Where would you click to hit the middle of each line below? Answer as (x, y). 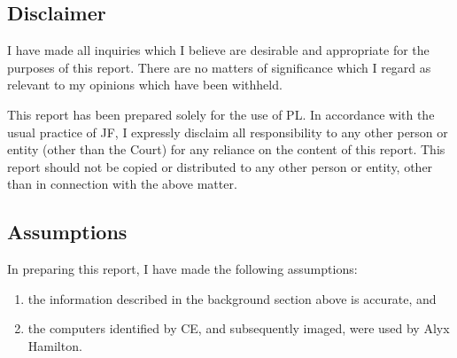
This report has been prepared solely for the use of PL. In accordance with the (221, 114)
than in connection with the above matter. (122, 184)
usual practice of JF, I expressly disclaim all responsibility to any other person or (228, 132)
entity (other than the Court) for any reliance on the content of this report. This (226, 149)
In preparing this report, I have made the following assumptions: (182, 269)
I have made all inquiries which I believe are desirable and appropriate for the (218, 50)
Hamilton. (55, 345)
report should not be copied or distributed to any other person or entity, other (220, 166)
